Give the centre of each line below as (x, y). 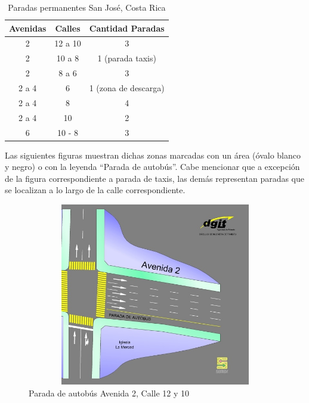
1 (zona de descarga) (127, 87)
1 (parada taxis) (127, 58)
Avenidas (28, 28)
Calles (68, 28)
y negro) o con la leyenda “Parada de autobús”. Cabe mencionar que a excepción (152, 167)
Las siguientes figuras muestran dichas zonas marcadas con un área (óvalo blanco (153, 155)
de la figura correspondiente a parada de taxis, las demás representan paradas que (155, 178)
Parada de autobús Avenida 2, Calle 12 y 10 (109, 393)
